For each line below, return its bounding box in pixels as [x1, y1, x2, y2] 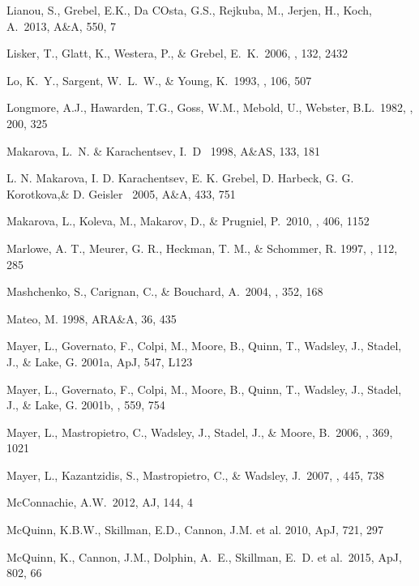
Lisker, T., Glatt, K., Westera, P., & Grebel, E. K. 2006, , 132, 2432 [6, 45, 348, 62]
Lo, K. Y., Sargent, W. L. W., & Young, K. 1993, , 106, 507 [6, 71, 312, 88]
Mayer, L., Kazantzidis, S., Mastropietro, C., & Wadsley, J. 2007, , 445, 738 [6, 466, 384, 483]
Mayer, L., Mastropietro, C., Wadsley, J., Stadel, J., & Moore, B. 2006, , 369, [6, 423, 393, 440]
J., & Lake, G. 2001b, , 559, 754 [6, 396, 165, 413]
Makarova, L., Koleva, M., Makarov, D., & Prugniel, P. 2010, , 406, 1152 [6, 212, 370, 229]
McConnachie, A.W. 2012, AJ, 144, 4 [6, 494, 194, 511]
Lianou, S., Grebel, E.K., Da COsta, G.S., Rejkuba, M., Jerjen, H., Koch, [6, 2, 372, 18]
